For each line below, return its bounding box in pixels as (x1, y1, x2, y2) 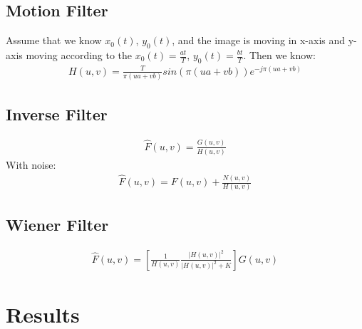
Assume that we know (6, 33, 102, 48)
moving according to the (26, 48, 133, 62)
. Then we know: (243, 48, 316, 62)
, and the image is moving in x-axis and (172, 33, 346, 48)
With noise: (6, 157, 56, 172)
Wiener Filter (6, 213, 109, 235)
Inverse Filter (6, 103, 108, 125)
